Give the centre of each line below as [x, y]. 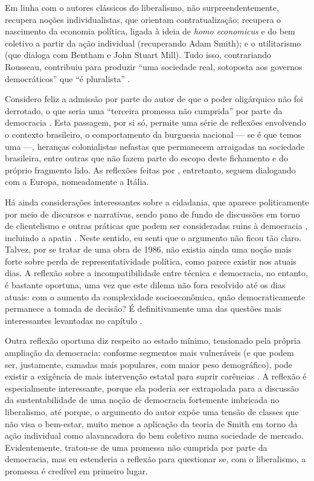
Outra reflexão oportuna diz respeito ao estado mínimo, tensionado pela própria [153, 341]
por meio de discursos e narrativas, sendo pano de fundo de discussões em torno [152, 214]
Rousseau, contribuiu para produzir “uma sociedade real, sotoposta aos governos [154, 66]
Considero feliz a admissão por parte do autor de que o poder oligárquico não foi [154, 99]
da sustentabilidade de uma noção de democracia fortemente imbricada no [142, 400]
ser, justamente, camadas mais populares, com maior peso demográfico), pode [149, 364]
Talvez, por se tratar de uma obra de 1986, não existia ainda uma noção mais [148, 249]
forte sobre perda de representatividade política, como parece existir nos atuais [151, 261]
